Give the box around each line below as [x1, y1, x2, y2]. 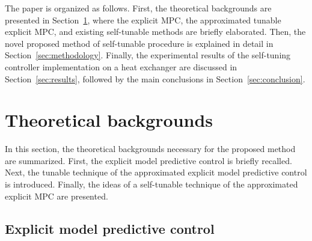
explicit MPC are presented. [5, 189, 108, 202]
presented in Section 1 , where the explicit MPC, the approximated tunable [5, 13, 281, 26]
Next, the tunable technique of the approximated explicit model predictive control [5, 166, 307, 178]
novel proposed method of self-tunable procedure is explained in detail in [5, 37, 274, 49]
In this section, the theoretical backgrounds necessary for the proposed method [5, 142, 296, 155]
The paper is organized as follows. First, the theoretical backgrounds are [5, 2, 272, 14]
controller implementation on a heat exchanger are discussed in [5, 60, 237, 73]
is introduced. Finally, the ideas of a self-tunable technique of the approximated [5, 178, 298, 191]
